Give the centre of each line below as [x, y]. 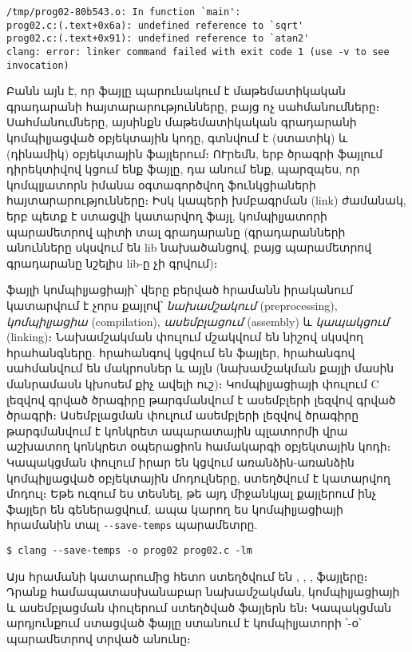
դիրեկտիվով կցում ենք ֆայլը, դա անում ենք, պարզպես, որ [183, 169]
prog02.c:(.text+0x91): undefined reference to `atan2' [158, 39]
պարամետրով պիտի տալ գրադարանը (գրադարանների [176, 231]
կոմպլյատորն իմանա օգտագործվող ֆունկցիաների [161, 184]
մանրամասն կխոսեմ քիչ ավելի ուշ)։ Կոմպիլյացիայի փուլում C [193, 383]
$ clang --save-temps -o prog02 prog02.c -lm [129, 550]
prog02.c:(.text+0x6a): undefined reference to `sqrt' [155, 25]
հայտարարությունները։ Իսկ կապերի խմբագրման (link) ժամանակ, [206, 200]
